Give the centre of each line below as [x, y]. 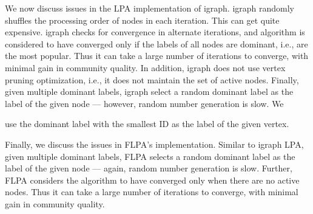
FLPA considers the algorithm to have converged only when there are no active [152, 180]
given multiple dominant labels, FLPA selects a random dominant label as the [150, 156]
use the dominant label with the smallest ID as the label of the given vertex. [147, 124]
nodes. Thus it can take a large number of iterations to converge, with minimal [152, 192]
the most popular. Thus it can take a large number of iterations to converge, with [157, 56]
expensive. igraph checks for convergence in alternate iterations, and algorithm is [155, 32]
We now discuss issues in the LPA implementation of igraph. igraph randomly [150, 8]
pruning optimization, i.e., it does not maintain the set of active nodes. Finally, [152, 79]
